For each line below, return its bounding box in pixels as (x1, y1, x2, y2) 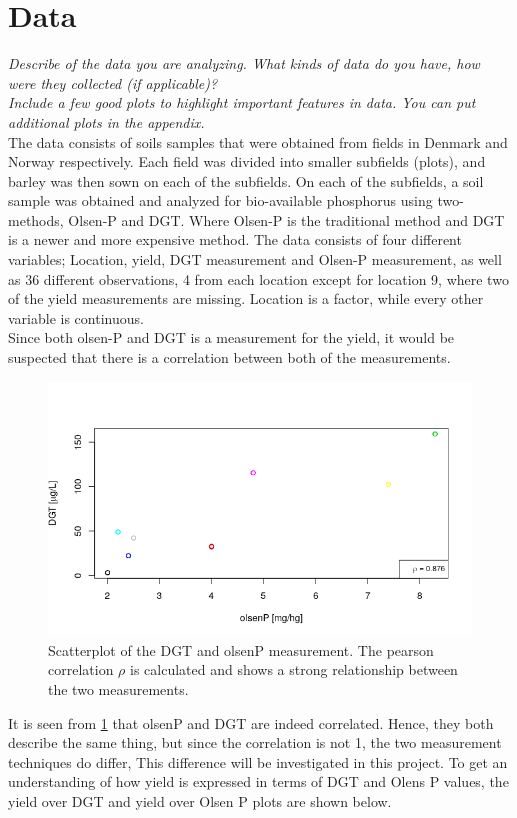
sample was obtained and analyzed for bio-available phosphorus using (8, 190, 433, 211)
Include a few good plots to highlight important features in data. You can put (8, 92, 476, 113)
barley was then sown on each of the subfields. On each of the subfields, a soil (8, 170, 484, 191)
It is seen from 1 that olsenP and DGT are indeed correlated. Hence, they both (8, 712, 494, 733)
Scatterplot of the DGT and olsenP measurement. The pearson (48, 639, 434, 660)
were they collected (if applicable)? (8, 72, 218, 93)
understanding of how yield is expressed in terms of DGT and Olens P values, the (8, 771, 509, 792)
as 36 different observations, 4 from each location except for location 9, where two (8, 268, 509, 289)
